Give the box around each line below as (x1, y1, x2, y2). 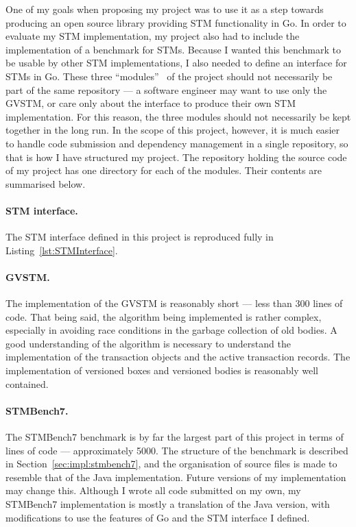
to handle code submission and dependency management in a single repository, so (5, 136, 348, 150)
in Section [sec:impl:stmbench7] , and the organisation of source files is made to (5, 456, 337, 471)
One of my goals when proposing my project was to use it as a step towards (5, 2, 324, 16)
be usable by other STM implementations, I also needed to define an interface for (5, 56, 347, 70)
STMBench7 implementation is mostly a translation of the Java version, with (5, 497, 330, 511)
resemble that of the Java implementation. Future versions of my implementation (5, 469, 346, 484)
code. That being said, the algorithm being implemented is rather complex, (5, 309, 322, 323)
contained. (5, 376, 49, 391)
